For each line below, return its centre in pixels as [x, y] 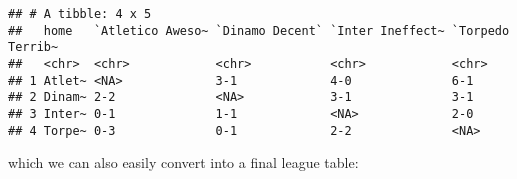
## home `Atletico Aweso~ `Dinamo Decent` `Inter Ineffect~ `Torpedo [259, 30]
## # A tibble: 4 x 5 [80, 14]
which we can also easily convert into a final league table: [183, 162]
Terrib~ [33, 47]
